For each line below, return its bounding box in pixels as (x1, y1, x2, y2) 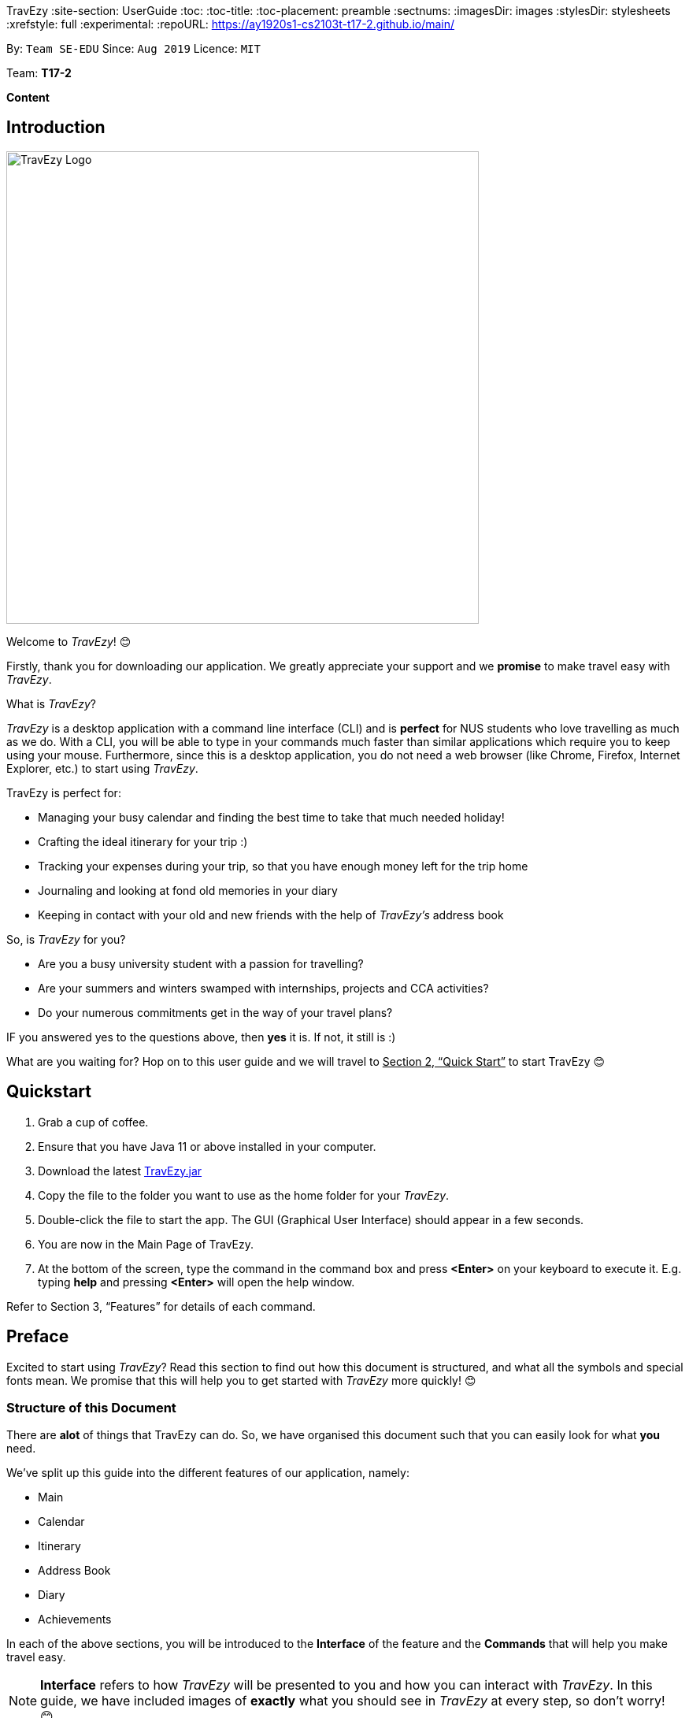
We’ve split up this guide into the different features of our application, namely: (6, 1466, 409, 1480)
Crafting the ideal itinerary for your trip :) (38, 834, 248, 848)
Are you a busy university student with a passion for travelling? (38, 956, 364, 970)
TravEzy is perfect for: (6, 785, 121, 800)
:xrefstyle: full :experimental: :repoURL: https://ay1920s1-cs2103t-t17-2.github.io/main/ (6, 17, 455, 31)
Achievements (38, 1612, 112, 1627)
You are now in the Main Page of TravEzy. (38, 1237, 254, 1251)
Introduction (6, 117, 106, 138)
